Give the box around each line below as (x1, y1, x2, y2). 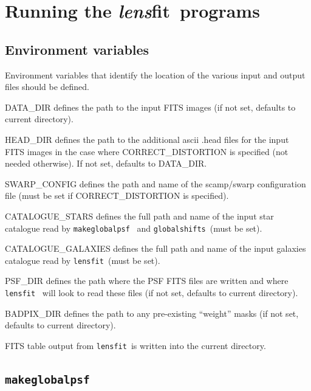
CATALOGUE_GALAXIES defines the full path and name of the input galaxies (5, 242, 306, 255)
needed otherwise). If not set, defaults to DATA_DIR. (5, 157, 207, 170)
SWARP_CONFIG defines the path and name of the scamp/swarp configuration (5, 177, 306, 190)
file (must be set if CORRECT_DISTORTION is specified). (5, 189, 229, 202)
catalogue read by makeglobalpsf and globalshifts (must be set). (5, 221, 262, 234)
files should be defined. (5, 80, 90, 93)
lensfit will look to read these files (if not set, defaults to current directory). (5, 286, 298, 299)
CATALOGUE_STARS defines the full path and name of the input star (5, 209, 274, 222)
